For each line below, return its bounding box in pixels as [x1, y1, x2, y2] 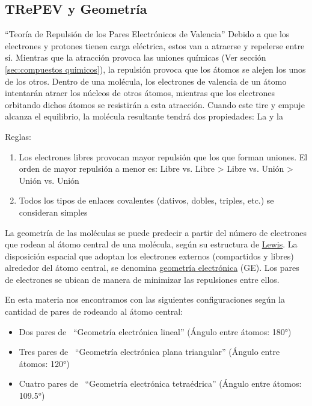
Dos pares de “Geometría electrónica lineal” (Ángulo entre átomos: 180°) [19, 325, 292, 338]
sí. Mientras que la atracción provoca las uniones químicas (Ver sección [5, 51, 266, 64]
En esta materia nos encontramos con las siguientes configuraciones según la [5, 293, 285, 306]
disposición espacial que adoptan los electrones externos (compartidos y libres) [5, 249, 294, 262]
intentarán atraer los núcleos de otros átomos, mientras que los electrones [5, 86, 275, 99]
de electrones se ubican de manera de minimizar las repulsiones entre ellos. [5, 273, 280, 285]
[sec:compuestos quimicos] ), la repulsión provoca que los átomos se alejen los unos [5, 62, 306, 75]
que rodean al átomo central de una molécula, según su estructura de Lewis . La [5, 238, 298, 250]
